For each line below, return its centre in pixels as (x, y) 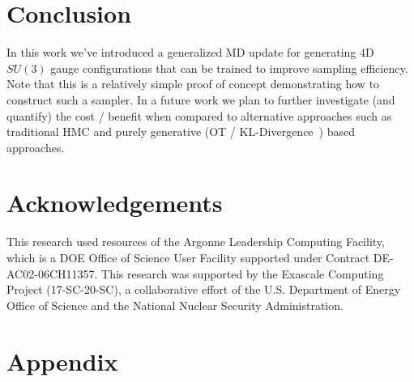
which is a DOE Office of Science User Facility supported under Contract (188, 257)
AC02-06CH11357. (52, 273)
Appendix (62, 361)
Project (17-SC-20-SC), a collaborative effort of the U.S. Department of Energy (204, 289)
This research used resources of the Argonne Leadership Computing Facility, (196, 242)
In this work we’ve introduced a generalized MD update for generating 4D (190, 52)
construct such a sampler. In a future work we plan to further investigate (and (201, 99)
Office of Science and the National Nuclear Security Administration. (175, 305)
